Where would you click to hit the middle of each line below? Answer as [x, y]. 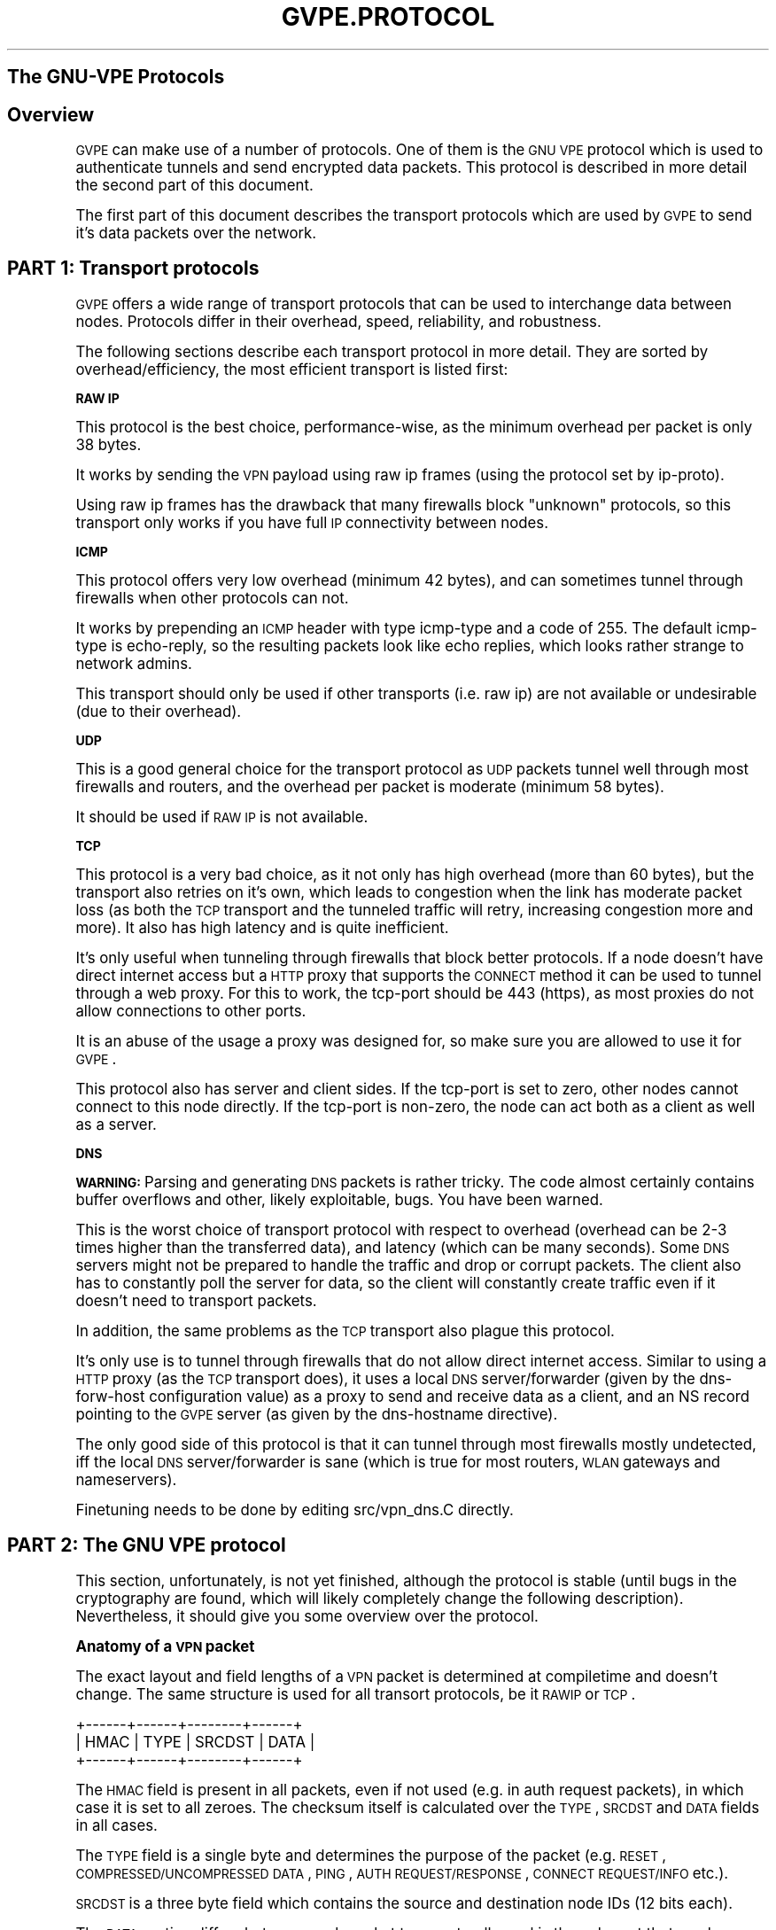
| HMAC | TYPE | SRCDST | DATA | [195, 1742]
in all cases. [116, 1825]
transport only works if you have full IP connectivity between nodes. [312, 522]
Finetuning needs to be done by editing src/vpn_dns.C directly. [295, 1510]
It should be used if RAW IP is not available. [222, 817]
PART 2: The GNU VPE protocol [147, 1545]
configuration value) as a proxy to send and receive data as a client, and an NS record [450, 1396]
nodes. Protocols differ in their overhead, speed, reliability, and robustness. [338, 321]
